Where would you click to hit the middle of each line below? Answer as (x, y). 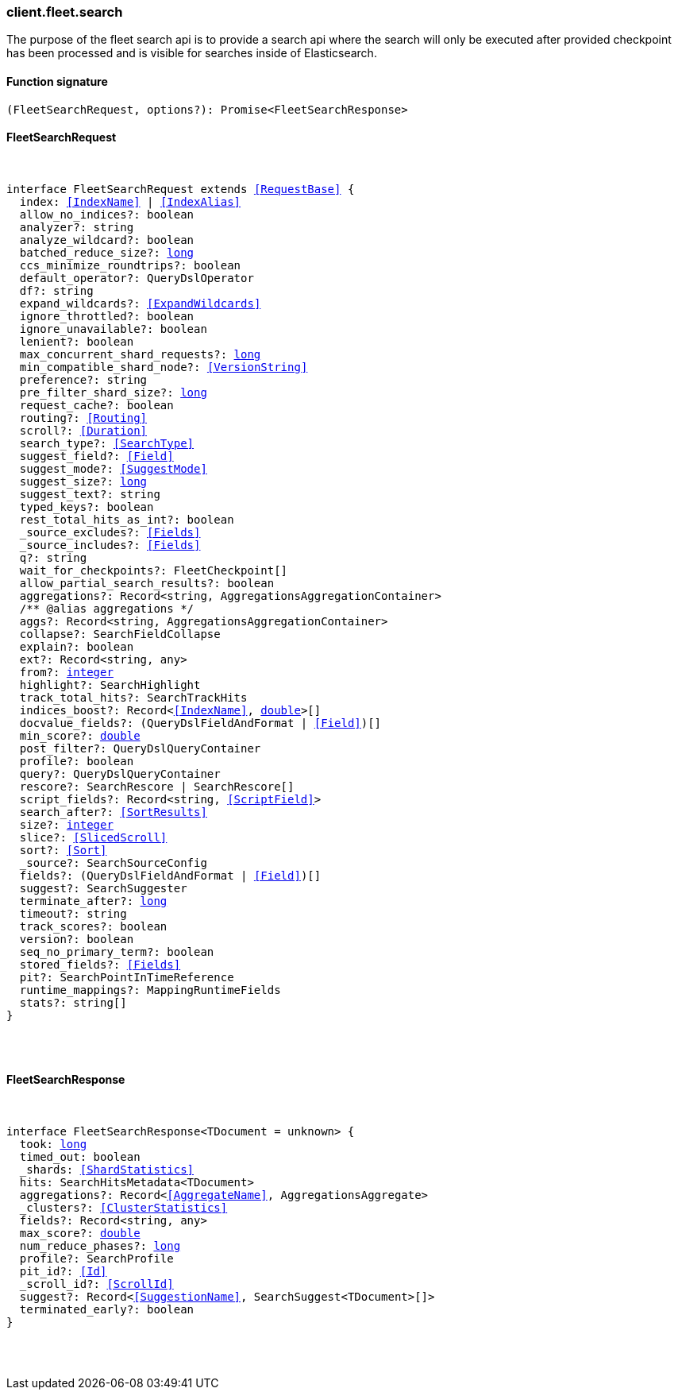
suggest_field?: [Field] (96, 456)
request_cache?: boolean (96, 405)
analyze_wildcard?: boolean (107, 240)
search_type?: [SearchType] (107, 443)
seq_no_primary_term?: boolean (117, 951)
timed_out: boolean (80, 1157)
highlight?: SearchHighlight (110, 684)
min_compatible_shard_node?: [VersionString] (164, 367)
